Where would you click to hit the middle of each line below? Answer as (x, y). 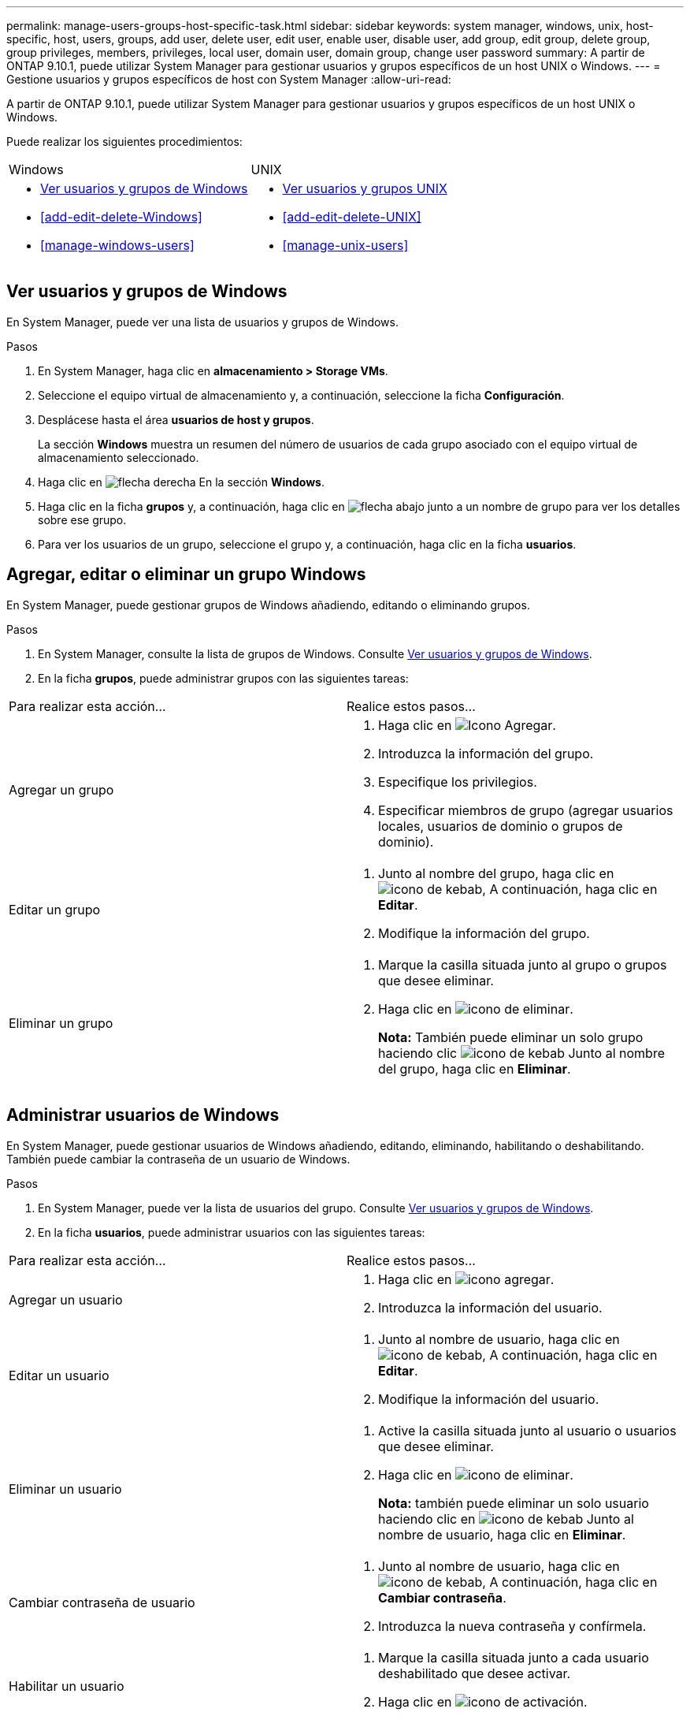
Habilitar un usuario (67, 1686)
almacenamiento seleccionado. (119, 457)
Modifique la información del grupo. (484, 933)
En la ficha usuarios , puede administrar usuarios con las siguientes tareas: (232, 1232)
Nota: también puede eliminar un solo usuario (514, 1503)
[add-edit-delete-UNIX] (352, 217)
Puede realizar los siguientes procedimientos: (124, 141)
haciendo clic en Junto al (506, 1519)
